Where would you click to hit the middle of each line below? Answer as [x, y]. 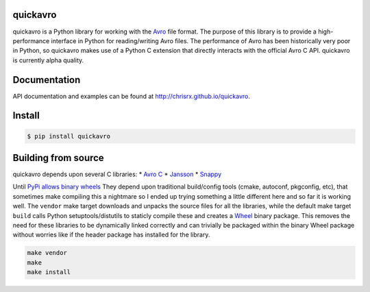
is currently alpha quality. [48, 60]
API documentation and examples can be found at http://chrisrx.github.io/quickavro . [131, 96]
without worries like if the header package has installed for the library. [111, 235]
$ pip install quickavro [69, 136]
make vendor [47, 253]
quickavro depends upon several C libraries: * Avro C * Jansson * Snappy [117, 174]
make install [49, 272]
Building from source [58, 158]
